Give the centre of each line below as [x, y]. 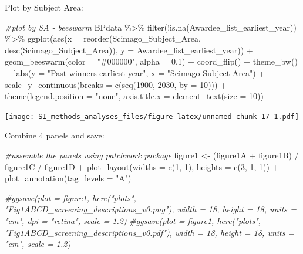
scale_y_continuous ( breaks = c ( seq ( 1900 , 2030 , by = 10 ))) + [116, 84]
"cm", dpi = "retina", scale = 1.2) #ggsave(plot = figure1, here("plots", [133, 220]
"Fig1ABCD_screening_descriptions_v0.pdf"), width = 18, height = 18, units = [150, 232]
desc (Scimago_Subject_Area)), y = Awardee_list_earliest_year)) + [129, 50]
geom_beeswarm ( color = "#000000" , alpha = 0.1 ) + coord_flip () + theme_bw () [151, 61]
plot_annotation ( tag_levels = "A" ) [68, 178]
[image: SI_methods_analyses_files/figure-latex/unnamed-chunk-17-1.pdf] [152, 116]
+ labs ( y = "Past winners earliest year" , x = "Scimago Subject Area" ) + [135, 72]
